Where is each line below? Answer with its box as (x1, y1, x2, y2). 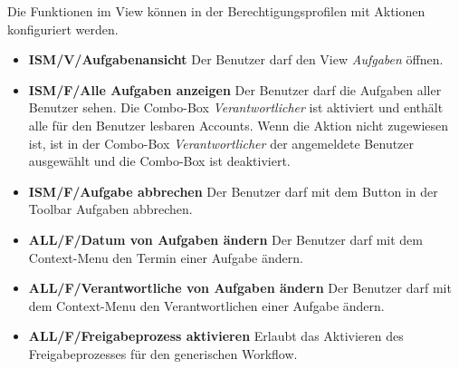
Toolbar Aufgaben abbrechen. (28, 199, 193, 218)
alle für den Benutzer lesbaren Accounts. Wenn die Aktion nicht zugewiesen (28, 115, 449, 134)
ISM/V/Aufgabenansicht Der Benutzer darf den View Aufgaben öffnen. (28, 50, 444, 69)
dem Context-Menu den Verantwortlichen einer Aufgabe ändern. (28, 296, 385, 315)
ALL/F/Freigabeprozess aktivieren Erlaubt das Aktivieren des (28, 326, 404, 345)
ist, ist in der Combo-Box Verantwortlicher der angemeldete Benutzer (28, 133, 415, 152)
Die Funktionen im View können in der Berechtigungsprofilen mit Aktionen (7, 2, 426, 20)
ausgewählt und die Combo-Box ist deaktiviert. (28, 151, 291, 170)
